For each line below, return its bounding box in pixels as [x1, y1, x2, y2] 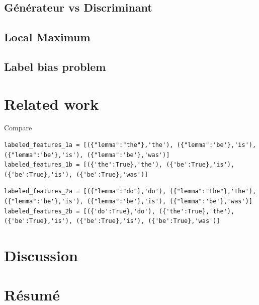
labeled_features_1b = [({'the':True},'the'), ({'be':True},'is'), [4, 161, 235, 169]
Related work [4, 93, 99, 114]
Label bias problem [4, 58, 106, 74]
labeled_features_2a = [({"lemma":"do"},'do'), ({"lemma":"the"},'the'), [4, 188, 256, 195]
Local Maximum [4, 29, 91, 45]
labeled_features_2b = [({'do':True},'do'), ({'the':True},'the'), [4, 207, 235, 215]
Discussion [4, 245, 78, 265]
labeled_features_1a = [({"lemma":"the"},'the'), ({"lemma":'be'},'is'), [4, 141, 256, 149]
